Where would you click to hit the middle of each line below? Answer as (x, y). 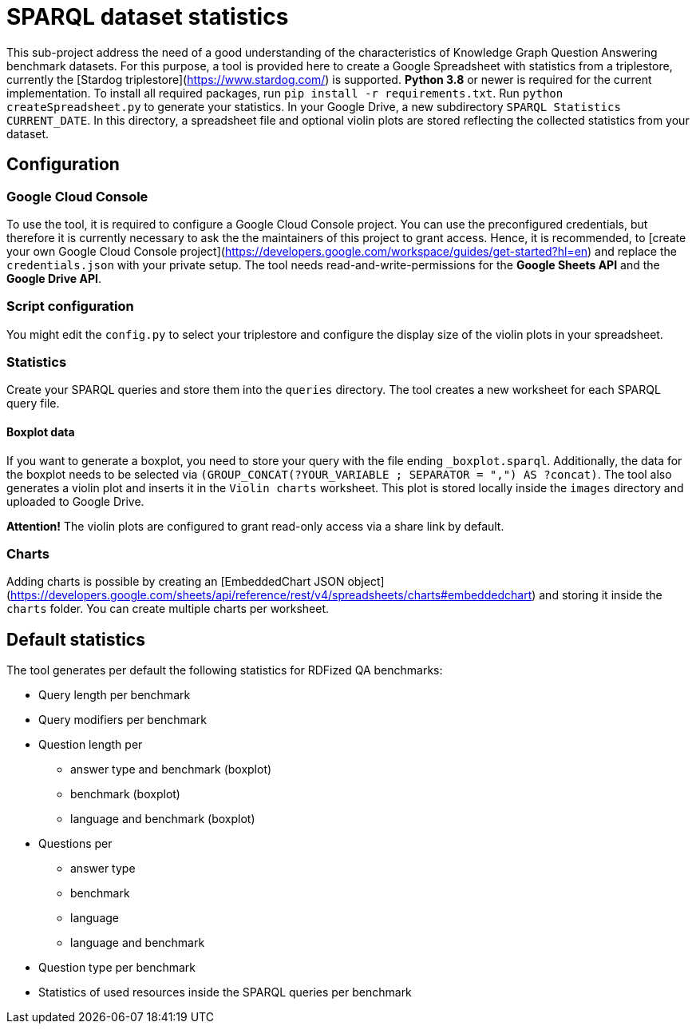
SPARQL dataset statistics (148, 17)
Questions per (75, 844)
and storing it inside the (601, 595)
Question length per (91, 745)
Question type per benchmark (117, 968)
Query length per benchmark (115, 695)
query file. (33, 404)
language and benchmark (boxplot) (163, 819)
